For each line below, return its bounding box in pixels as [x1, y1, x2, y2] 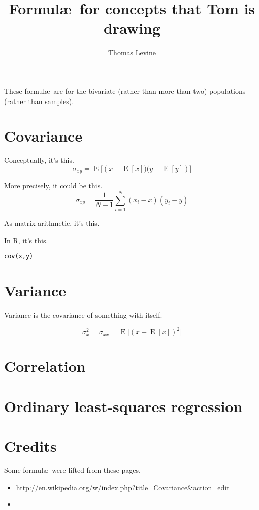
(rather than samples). [4, 95, 74, 106]
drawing [103, 18, 161, 39]
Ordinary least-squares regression [4, 395, 243, 416]
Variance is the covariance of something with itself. [4, 309, 163, 320]
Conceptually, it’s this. [4, 155, 74, 165]
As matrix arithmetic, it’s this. [4, 217, 100, 228]
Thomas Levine [108, 47, 156, 58]
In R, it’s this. [4, 234, 48, 245]
